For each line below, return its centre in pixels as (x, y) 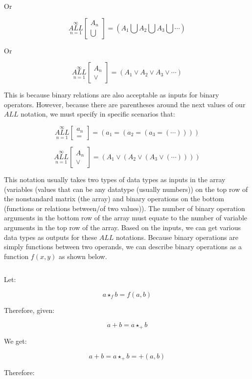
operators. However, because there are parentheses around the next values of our (125, 104)
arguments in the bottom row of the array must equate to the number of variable (126, 218)
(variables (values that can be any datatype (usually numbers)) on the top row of (126, 189)
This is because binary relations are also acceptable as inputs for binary (112, 95)
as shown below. (83, 256)
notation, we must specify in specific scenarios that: (98, 114)
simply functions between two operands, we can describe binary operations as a (123, 247)
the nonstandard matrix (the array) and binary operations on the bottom (114, 199)
